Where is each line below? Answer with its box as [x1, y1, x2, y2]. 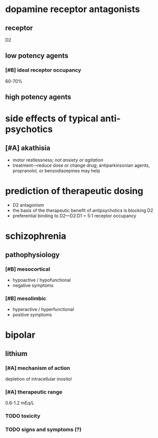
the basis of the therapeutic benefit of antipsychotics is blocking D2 [12, 208, 153, 214]
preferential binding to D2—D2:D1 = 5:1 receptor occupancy [12, 213, 137, 219]
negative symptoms [12, 282, 54, 288]
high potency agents [5, 93, 71, 101]
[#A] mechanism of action [5, 364, 70, 371]
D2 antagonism [12, 202, 44, 208]
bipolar [5, 329, 36, 341]
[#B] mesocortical [5, 266, 50, 273]
